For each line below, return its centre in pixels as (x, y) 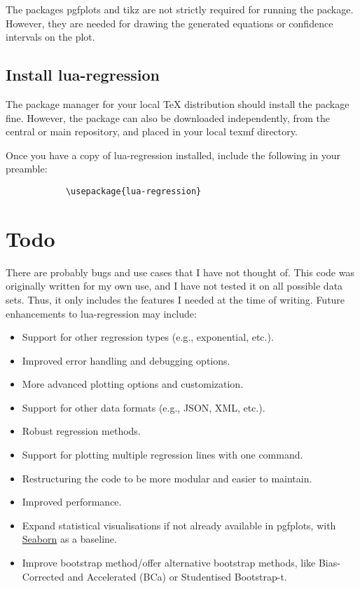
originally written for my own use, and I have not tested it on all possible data (174, 286)
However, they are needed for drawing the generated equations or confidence (169, 23)
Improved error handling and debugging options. (126, 360)
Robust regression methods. (81, 431)
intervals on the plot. (50, 37)
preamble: (27, 169)
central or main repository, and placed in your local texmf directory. (152, 131)
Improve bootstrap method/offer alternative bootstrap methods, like (169, 563)
